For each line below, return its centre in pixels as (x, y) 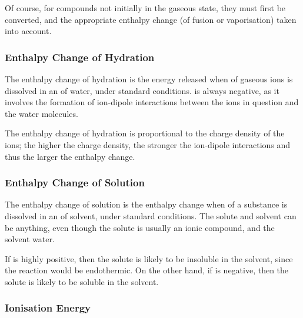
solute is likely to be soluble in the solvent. (82, 281)
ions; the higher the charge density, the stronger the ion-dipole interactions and (148, 144)
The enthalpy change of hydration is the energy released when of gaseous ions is (149, 79)
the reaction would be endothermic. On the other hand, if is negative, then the (147, 270)
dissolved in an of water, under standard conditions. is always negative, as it (142, 90)
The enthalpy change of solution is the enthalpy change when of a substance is (146, 204)
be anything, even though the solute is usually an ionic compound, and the (140, 227)
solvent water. (30, 239)
